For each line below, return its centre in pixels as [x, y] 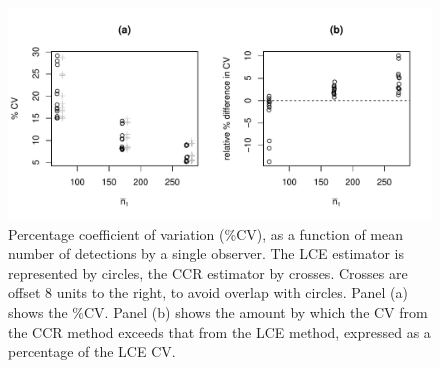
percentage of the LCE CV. [92, 351]
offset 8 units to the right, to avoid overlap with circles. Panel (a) [208, 292]
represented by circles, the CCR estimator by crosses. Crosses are [208, 272]
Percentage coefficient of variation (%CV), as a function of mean [206, 233]
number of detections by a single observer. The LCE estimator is [206, 253]
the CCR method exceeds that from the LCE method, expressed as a [219, 331]
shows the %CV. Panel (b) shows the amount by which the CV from [218, 311]
